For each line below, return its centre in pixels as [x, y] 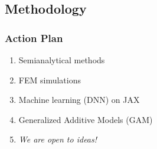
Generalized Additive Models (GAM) [86, 119]
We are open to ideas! [58, 139]
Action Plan [34, 38]
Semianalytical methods [62, 60]
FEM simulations [50, 80]
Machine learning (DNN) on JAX [79, 100]
